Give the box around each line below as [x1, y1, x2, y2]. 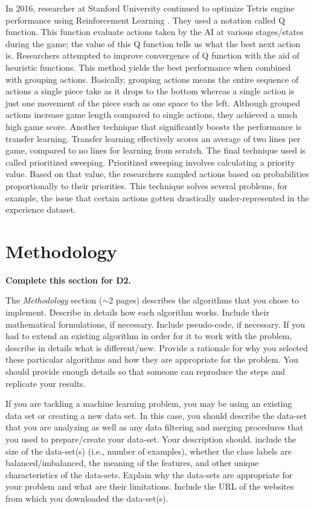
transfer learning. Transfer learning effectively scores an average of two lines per [5, 132, 301, 144]
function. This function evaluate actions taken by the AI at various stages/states [5, 25, 304, 38]
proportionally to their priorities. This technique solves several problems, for [5, 179, 288, 192]
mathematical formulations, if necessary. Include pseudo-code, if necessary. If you [5, 317, 306, 330]
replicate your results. [5, 377, 86, 389]
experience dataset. [5, 203, 76, 216]
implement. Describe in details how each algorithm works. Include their [5, 306, 269, 318]
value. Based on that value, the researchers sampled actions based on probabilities [5, 167, 309, 180]
